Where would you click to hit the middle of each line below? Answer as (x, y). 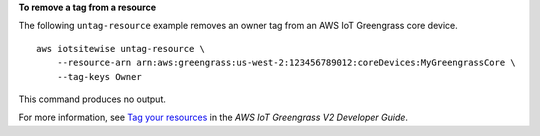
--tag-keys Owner (99, 76)
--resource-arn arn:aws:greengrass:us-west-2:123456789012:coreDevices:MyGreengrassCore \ (286, 63)
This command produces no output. (92, 99)
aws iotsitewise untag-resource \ (120, 48)
